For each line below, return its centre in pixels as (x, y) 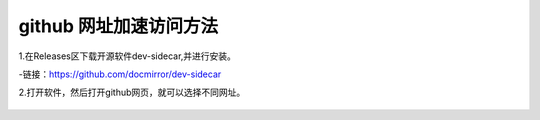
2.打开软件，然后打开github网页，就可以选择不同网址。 (132, 92)
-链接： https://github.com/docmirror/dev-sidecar (120, 74)
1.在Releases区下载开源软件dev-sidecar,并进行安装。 (127, 56)
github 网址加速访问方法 (118, 26)
